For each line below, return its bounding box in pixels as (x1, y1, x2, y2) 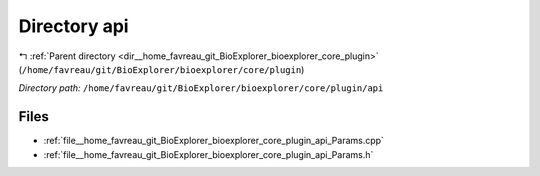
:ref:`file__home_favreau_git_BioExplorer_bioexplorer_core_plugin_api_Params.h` (43, 148, 374, 160)
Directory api (18, 15, 129, 37)
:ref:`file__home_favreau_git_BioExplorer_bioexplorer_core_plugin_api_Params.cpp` (43, 135, 385, 147)
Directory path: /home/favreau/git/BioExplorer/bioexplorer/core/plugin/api (18, 82, 384, 94)
